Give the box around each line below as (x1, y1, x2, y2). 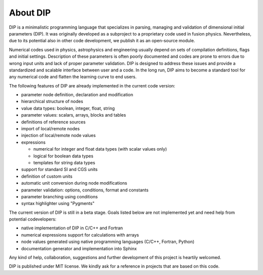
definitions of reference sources (21, 119, 86, 125)
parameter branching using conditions (21, 193, 98, 199)
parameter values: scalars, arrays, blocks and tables (21, 112, 126, 118)
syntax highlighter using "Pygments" (21, 201, 95, 206)
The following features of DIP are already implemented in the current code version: (9, 83, 175, 88)
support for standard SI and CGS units (21, 167, 98, 172)
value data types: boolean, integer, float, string (21, 105, 115, 111)
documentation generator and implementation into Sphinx (21, 245, 137, 251)
